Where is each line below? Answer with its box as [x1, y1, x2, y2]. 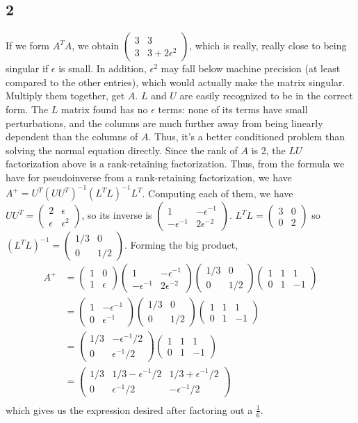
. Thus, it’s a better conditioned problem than [148, 129, 345, 144]
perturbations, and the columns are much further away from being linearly [6, 115, 323, 130]
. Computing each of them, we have [142, 185, 293, 200]
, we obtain [72, 38, 120, 53]
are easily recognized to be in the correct [179, 88, 353, 103]
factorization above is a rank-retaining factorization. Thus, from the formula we [6, 156, 345, 171]
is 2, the [251, 142, 286, 157]
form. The [6, 101, 49, 116]
